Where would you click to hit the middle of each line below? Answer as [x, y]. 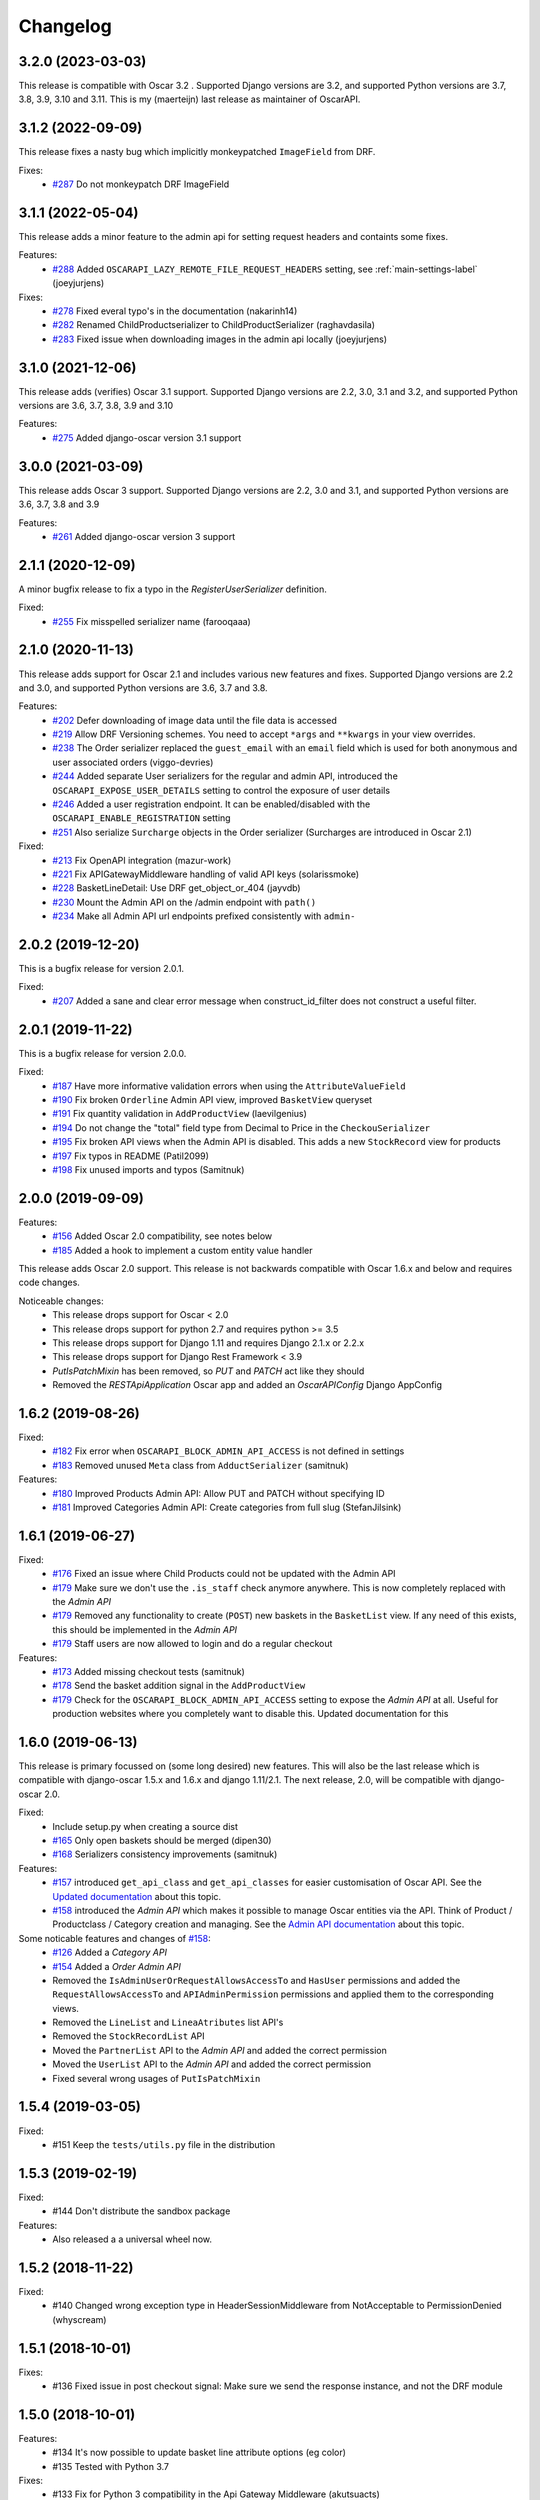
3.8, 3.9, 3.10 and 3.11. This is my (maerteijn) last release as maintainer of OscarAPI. [189, 99]
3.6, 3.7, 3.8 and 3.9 [59, 504]
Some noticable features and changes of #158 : [114, 1938]
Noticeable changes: [61, 1301]
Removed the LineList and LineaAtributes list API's [168, 2022]
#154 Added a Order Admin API [117, 1966]
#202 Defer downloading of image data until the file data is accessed [194, 720]
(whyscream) [79, 2319]
